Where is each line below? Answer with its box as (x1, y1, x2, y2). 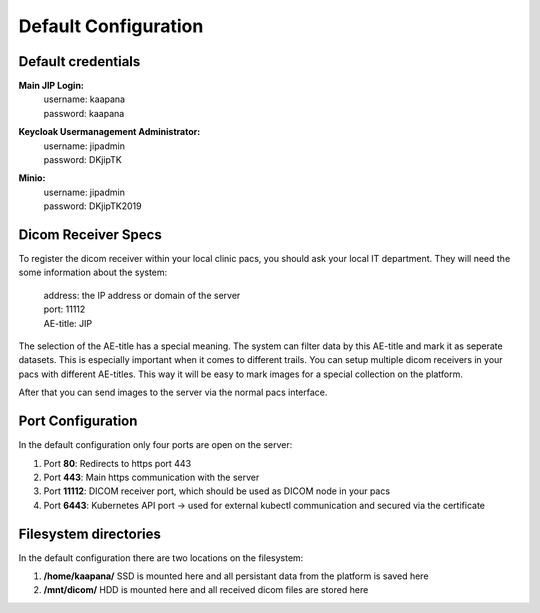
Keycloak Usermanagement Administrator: (18, 126, 201, 138)
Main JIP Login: (18, 80, 85, 92)
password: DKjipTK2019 (43, 200, 142, 212)
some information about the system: (18, 266, 168, 279)
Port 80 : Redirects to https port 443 (43, 457, 192, 469)
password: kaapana (43, 107, 125, 119)
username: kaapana (43, 93, 125, 105)
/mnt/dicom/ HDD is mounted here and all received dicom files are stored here (43, 584, 369, 596)
